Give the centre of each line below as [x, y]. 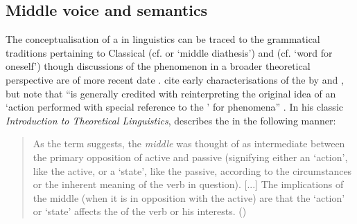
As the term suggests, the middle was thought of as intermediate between [189, 143]
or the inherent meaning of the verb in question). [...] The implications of [188, 184]
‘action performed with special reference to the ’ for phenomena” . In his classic [174, 107]
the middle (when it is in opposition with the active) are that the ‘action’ [189, 197]
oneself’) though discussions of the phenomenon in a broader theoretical [158, 66]
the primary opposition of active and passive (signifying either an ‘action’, [190, 157]
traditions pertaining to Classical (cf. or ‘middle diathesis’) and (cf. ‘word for [169, 52]
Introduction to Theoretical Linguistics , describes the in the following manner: [171, 120]
